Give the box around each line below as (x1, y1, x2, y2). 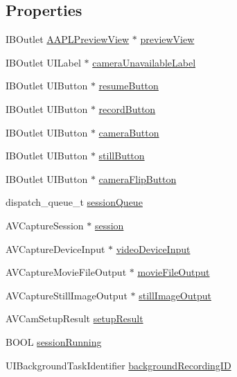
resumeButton (98, 78, 159, 93)
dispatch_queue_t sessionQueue (6, 195, 143, 209)
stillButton (98, 148, 145, 163)
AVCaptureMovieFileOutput (6, 265, 127, 279)
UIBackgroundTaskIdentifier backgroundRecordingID (6, 358, 231, 372)
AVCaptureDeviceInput (6, 241, 105, 256)
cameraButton (98, 125, 159, 139)
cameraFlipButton (98, 171, 177, 186)
